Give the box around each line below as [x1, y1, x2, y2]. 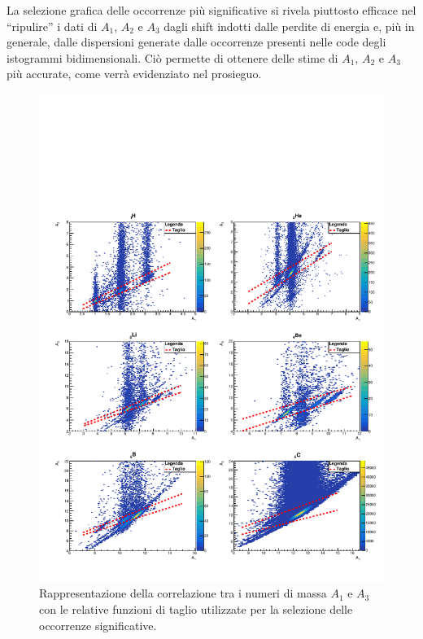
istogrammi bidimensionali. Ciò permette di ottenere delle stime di [7, 49, 338, 66]
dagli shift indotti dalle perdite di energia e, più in [164, 17, 415, 34]
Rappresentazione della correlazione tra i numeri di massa [39, 584, 327, 602]
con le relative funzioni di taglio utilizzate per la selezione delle [39, 601, 353, 618]
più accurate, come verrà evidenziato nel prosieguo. [7, 65, 262, 82]
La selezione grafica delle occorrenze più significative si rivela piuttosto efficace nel [7, 2, 416, 18]
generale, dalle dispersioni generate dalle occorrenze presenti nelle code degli [7, 33, 386, 50]
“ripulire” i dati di [7, 17, 98, 34]
